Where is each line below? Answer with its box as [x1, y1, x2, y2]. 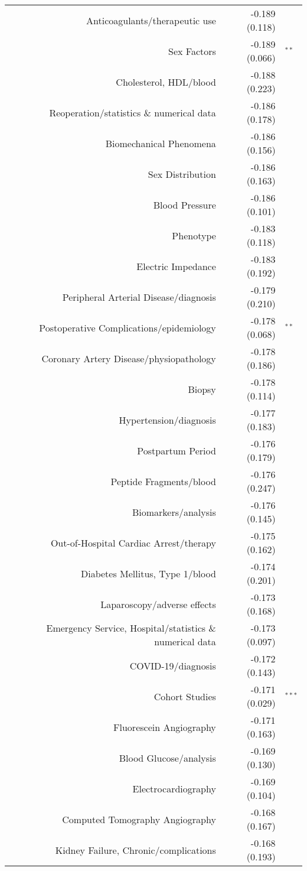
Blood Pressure [153, 197, 216, 212]
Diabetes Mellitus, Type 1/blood [80, 566, 216, 580]
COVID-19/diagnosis [129, 658, 216, 672]
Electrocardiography [132, 781, 216, 795]
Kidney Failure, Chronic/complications [55, 843, 216, 857]
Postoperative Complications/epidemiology [39, 320, 216, 334]
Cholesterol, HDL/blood [116, 74, 216, 89]
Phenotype [172, 228, 216, 242]
